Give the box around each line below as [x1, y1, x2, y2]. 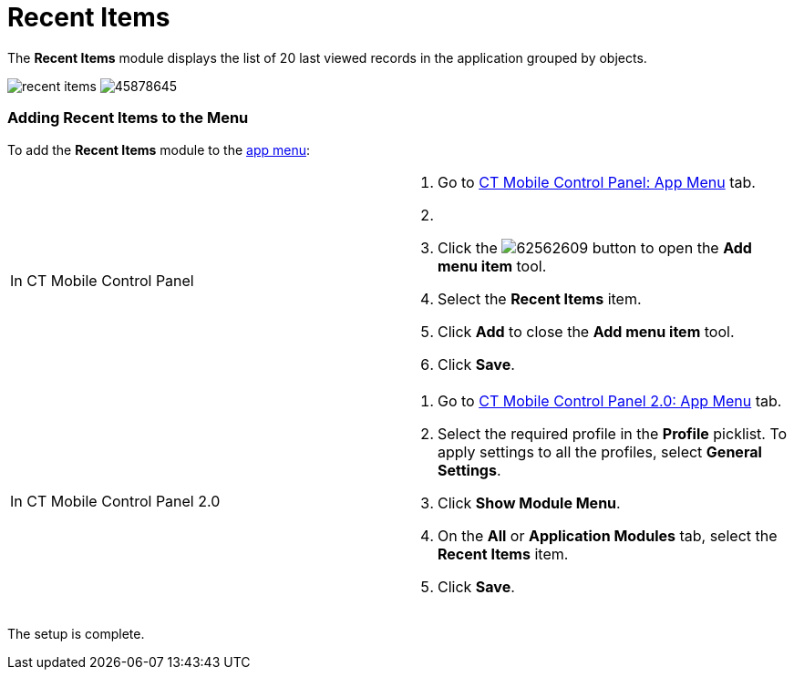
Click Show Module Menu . [438, 493, 621, 512]
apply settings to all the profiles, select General [438, 442, 762, 461]
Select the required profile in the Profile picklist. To [438, 424, 788, 443]
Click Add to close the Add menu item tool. [438, 322, 735, 341]
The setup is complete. [7, 625, 145, 641]
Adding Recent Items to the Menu [7, 108, 249, 128]
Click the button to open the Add [438, 238, 752, 257]
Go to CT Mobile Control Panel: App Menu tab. [438, 172, 756, 191]
